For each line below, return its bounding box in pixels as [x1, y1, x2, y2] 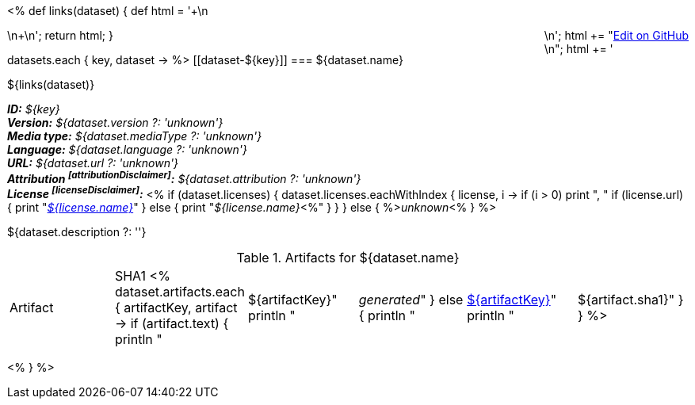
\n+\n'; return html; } [7, 29, 113, 42]
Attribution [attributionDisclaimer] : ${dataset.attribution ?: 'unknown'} [7, 170, 361, 185]
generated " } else [358, 292, 464, 308]
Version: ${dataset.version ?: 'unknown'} [7, 116, 223, 129]
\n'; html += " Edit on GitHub [544, 29, 689, 42]
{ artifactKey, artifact [114, 300, 238, 316]
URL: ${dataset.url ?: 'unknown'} [7, 156, 179, 170]
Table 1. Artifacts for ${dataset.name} [236, 250, 460, 266]
